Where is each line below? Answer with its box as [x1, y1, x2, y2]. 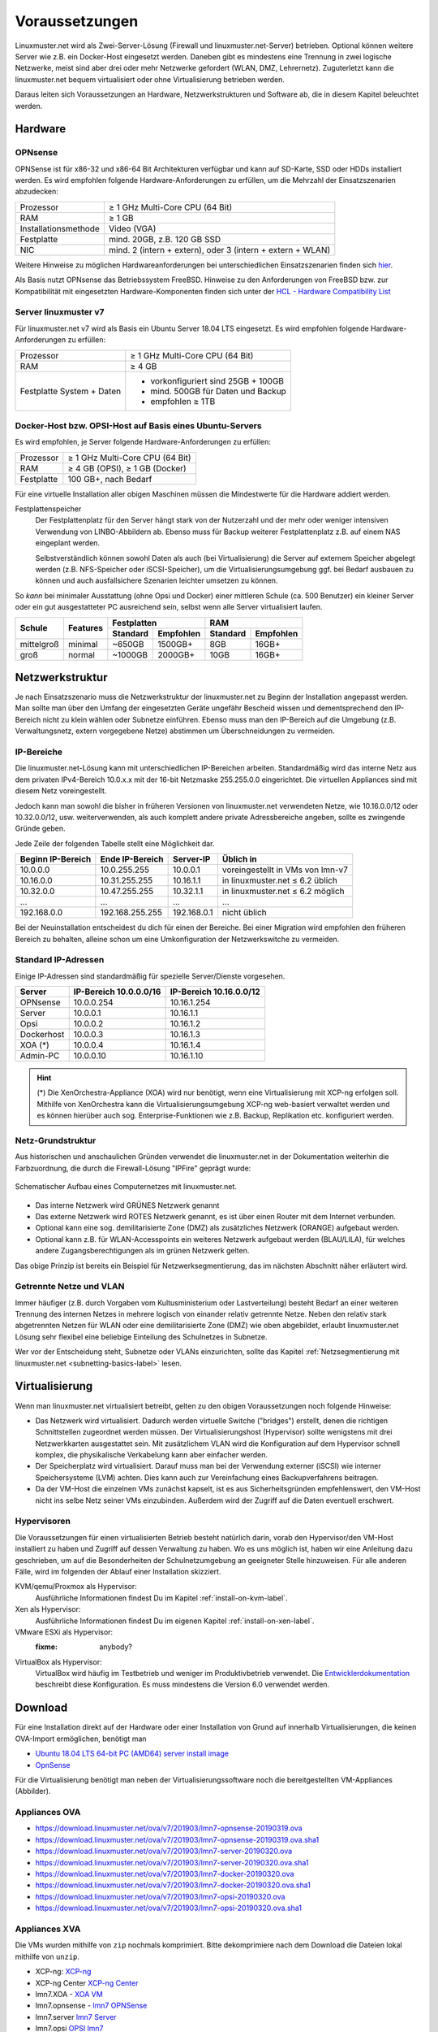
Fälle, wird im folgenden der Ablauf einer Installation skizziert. [15, 1566, 221, 1576]
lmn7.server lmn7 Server [35, 2012, 117, 2021]
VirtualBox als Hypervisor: [15, 1656, 102, 1666]
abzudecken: [15, 187, 58, 197]
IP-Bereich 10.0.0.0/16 [73, 986, 161, 997]
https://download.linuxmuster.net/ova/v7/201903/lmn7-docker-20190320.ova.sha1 [35, 1880, 311, 1890]
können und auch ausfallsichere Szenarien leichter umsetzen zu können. [35, 575, 278, 585]
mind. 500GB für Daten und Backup [150, 385, 287, 397]
